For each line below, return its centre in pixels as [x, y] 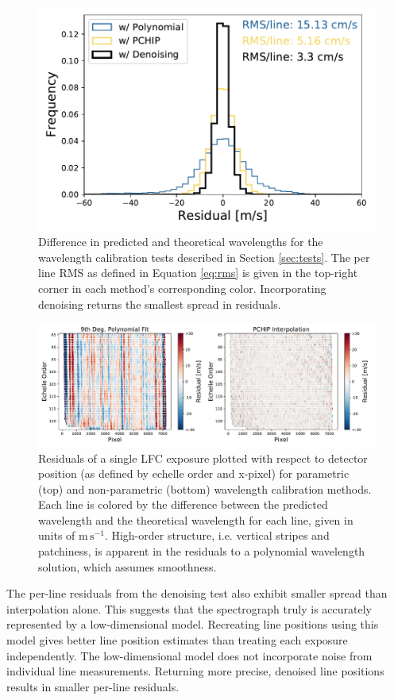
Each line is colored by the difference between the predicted [183, 504]
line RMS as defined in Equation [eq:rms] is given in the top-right [198, 273]
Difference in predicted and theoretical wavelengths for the [181, 242]
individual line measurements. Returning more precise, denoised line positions [195, 671]
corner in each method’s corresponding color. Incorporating [182, 288]
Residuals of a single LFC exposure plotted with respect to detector [203, 458]
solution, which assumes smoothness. [127, 566]
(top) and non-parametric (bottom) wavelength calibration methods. [205, 488]
